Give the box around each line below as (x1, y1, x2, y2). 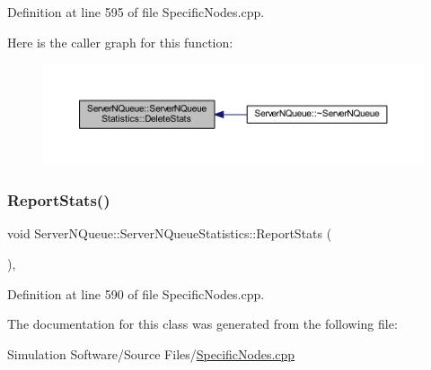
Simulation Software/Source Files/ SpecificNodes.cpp (7, 344, 295, 363)
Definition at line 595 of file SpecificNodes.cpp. (7, 3, 265, 21)
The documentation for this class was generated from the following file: (7, 314, 398, 333)
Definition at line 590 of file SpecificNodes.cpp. (7, 284, 265, 303)
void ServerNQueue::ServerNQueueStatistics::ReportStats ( (7, 224, 332, 243)
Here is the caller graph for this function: (7, 32, 233, 51)
